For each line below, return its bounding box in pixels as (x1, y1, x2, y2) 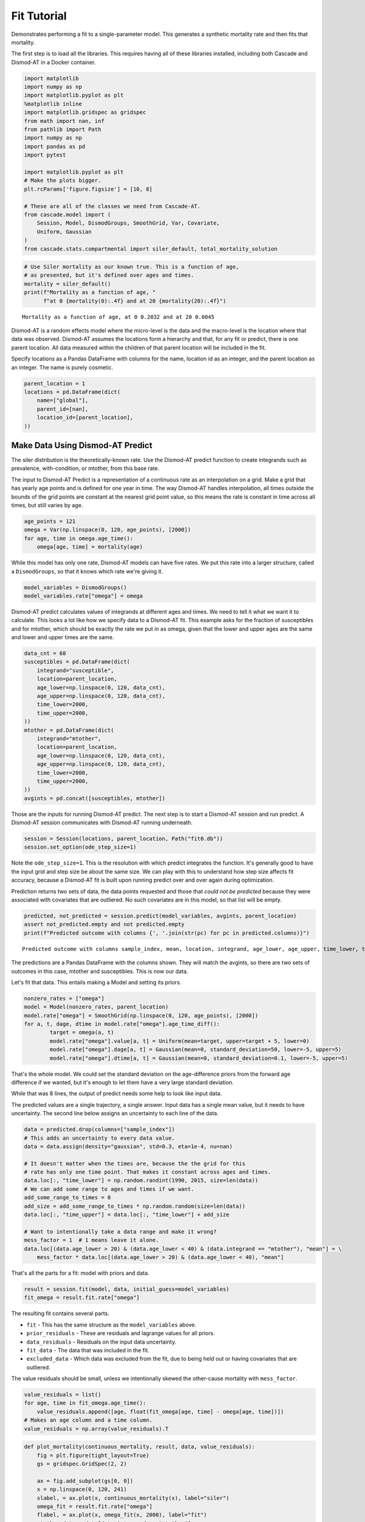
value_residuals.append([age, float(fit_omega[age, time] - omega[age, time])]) (36, 1408, 284, 1415)
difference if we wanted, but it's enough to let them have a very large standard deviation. (11, 1078, 234, 1086)
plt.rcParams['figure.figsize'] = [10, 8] (24, 186, 153, 192)
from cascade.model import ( (24, 211, 111, 218)
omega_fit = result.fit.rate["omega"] (36, 1503, 153, 1510)
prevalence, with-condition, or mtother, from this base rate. (11, 465, 159, 472)
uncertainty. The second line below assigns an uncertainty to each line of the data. (11, 1110, 219, 1117)
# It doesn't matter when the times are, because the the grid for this (24, 1160, 246, 1167)
